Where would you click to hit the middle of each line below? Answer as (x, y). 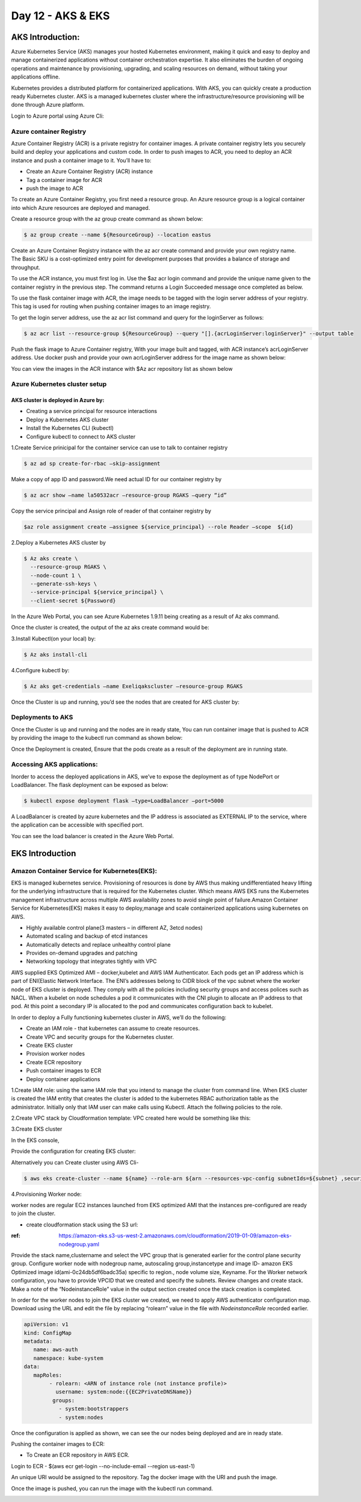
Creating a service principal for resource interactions (92, 411)
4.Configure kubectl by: (40, 670)
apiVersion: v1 (46, 1324)
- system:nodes (81, 1417)
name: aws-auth (56, 1350)
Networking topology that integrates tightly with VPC (91, 961)
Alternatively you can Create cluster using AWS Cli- (75, 1162)
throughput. (26, 267)
